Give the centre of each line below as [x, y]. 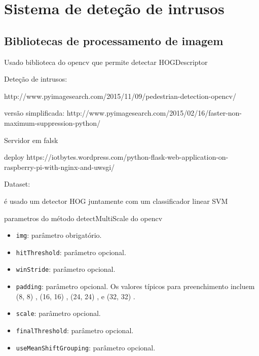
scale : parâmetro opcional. [58, 313]
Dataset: [17, 184]
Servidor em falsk [31, 140]
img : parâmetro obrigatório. [59, 235]
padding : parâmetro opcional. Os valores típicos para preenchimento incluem [135, 286]
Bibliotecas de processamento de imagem [114, 40]
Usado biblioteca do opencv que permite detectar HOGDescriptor [106, 62]
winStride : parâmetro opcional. [66, 269]
